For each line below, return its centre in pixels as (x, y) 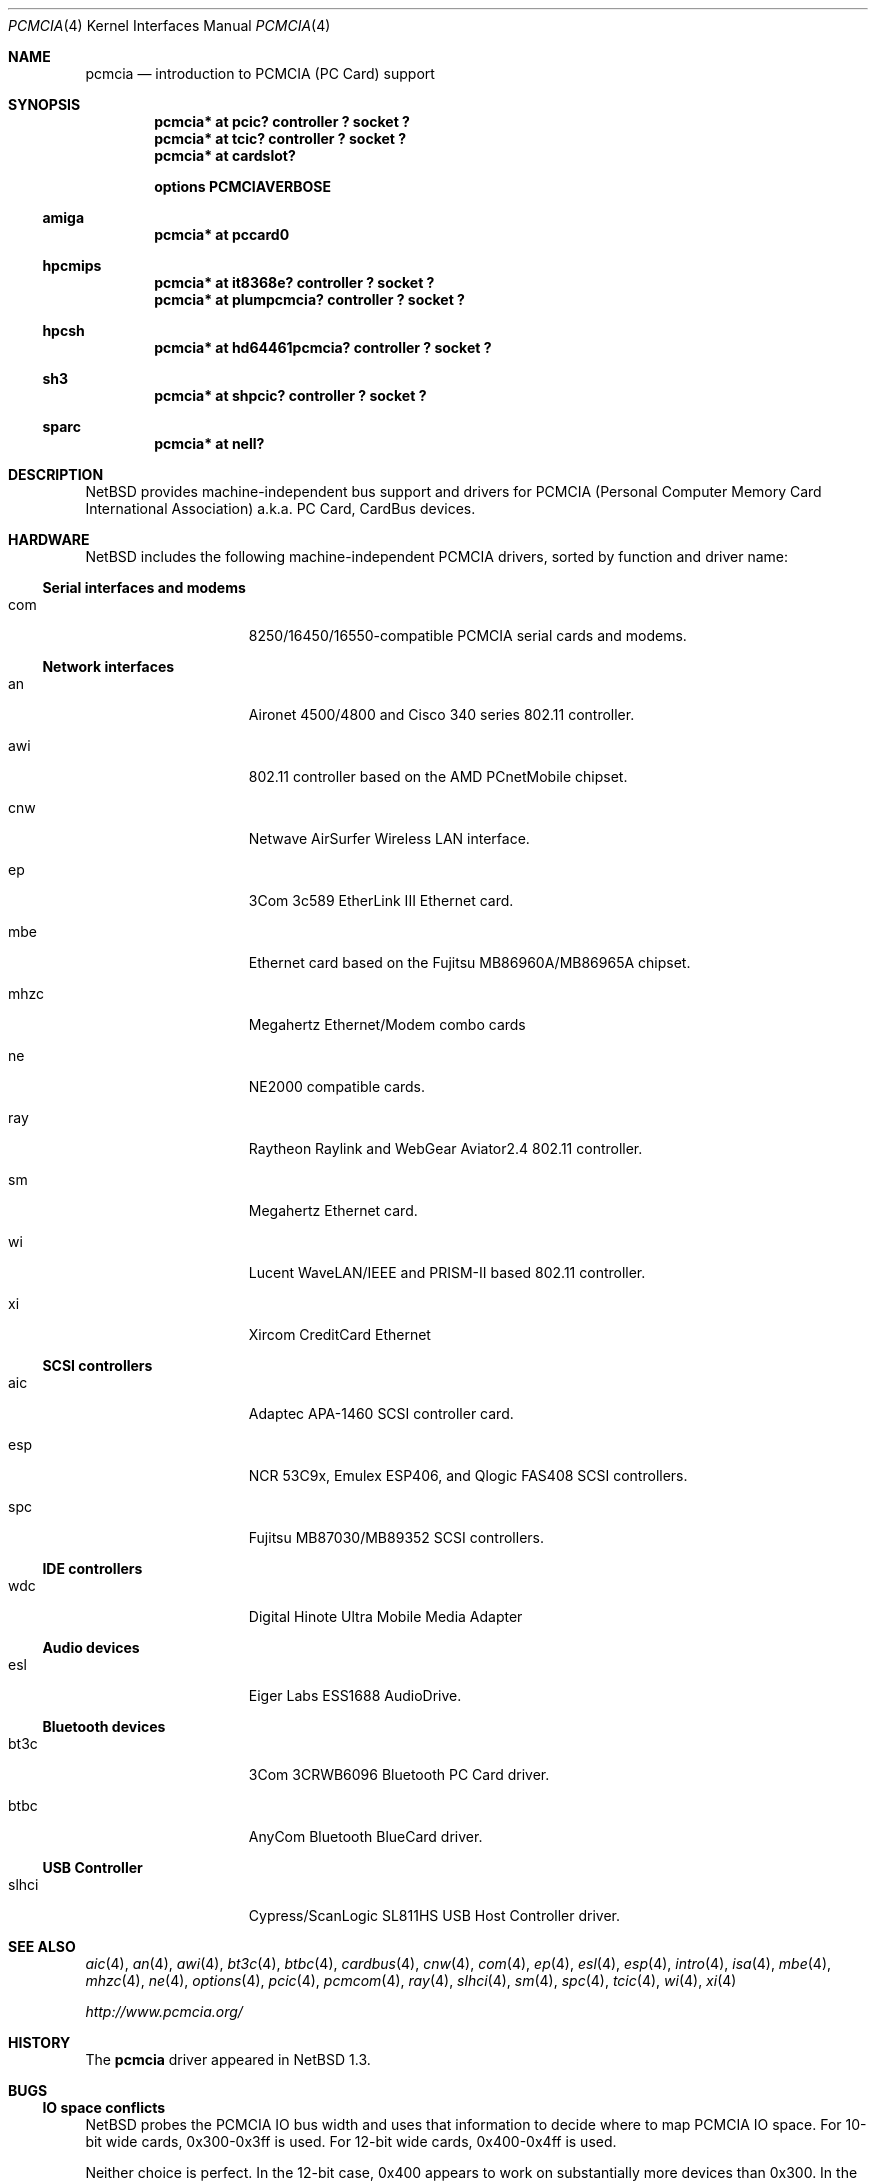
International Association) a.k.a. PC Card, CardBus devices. (280, 508)
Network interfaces (108, 666)
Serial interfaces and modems (144, 587)
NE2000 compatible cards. (337, 1086)
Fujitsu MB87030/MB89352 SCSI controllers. (396, 1537)
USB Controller (92, 1867)
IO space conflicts (104, 2107)
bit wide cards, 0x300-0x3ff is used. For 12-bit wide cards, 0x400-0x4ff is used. (351, 2141)
